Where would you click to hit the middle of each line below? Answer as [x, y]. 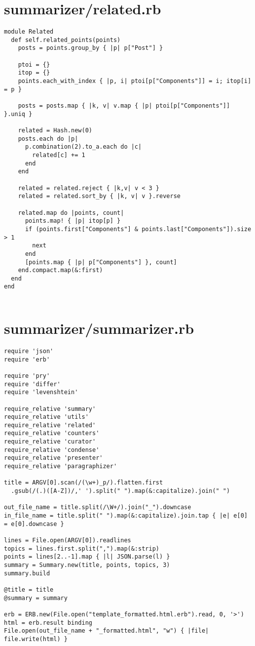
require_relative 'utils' [46, 417]
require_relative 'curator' [50, 442]
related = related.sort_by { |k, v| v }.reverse [99, 196]
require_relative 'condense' [52, 450]
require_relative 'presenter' [54, 458]
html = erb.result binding [48, 623]
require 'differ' [32, 384]
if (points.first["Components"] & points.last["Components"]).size [138, 229]
